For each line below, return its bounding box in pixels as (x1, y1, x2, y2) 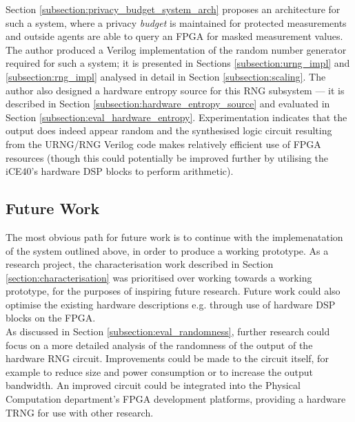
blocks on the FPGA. (6, 310, 96, 325)
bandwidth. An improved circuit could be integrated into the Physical (6, 378, 301, 392)
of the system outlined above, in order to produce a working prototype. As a (6, 243, 329, 257)
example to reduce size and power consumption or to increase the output (6, 364, 314, 379)
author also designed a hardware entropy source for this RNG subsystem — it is (6, 83, 345, 97)
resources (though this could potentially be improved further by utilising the (6, 150, 329, 165)
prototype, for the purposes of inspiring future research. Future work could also (6, 284, 341, 298)
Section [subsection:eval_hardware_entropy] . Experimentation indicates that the (6, 109, 347, 124)
